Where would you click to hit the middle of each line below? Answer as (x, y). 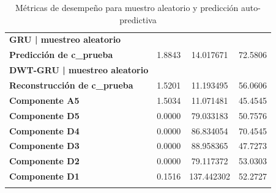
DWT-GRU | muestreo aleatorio (79, 70)
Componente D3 (44, 146)
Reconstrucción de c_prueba (71, 85)
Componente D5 (44, 115)
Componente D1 (44, 176)
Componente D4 (44, 130)
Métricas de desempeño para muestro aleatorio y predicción (127, 7)
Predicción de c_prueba (61, 55)
